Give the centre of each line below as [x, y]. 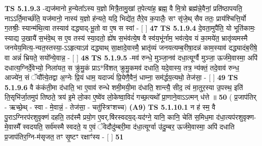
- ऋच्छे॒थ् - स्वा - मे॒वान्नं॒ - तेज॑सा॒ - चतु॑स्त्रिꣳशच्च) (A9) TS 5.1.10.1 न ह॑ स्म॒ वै [110, 106]
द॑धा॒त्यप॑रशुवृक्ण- [236, 117]
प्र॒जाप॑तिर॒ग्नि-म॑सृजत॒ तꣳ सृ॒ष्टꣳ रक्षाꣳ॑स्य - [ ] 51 [64, 136]
